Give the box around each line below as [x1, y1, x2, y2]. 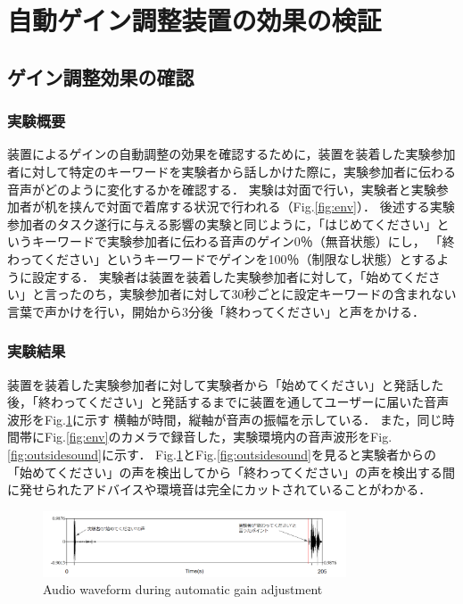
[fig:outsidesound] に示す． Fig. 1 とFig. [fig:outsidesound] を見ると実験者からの [7, 444, 436, 463]
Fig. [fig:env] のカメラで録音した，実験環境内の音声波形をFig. [44, 427, 393, 446]
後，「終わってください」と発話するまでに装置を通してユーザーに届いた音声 [7, 393, 450, 411]
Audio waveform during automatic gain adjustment [43, 580, 323, 599]
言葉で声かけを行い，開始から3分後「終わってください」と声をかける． [7, 302, 425, 320]
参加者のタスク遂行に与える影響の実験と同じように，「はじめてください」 [7, 214, 437, 233]
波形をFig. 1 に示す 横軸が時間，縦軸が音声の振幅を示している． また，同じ [7, 410, 442, 428]
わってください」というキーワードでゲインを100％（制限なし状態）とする [7, 249, 437, 268]
